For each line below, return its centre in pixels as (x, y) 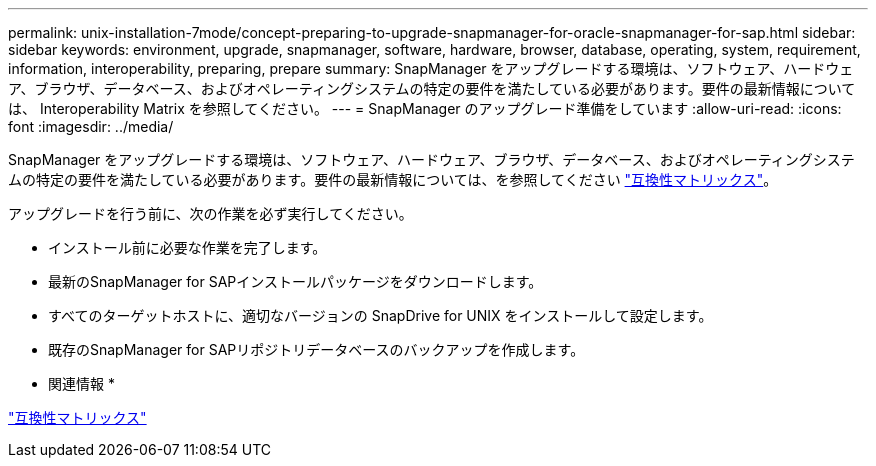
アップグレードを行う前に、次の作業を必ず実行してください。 (210, 213)
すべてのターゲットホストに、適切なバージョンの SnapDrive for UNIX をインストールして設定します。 (380, 315)
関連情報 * (81, 383)
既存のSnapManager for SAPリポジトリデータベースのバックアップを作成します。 (316, 349)
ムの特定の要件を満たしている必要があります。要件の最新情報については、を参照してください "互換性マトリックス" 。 (393, 179)
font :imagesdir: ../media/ (91, 126)
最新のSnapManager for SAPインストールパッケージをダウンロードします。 (295, 281)
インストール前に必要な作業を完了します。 (187, 247)
